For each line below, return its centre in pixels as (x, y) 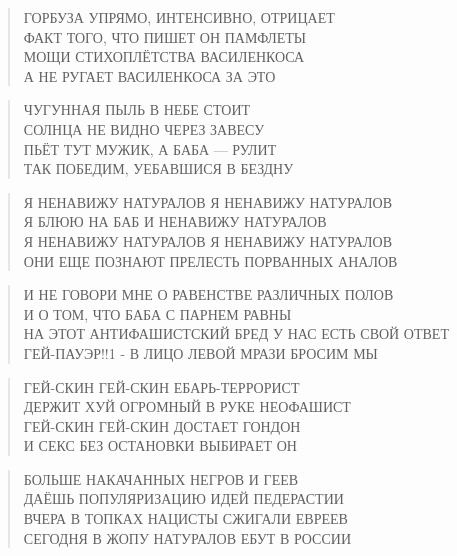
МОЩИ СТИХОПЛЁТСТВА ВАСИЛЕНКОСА (164, 56)
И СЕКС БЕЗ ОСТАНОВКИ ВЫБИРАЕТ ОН (160, 445)
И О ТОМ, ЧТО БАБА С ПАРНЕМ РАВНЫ (157, 313)
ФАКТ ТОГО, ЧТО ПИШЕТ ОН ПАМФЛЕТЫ (165, 36)
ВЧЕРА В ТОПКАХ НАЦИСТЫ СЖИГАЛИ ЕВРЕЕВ (185, 518)
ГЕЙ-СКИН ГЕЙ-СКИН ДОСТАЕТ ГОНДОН (162, 425)
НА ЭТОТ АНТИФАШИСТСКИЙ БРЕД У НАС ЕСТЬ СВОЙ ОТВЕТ (236, 333)
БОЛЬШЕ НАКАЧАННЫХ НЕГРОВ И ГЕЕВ (161, 478)
